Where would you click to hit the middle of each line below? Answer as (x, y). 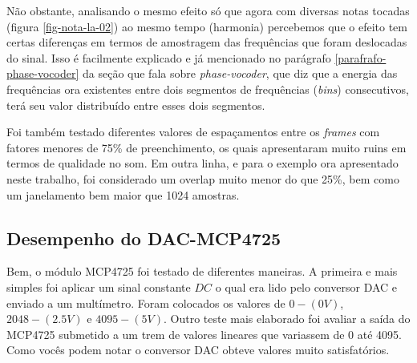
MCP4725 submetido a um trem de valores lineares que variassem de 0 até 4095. (204, 334)
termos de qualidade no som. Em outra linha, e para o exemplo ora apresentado (202, 163)
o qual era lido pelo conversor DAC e (306, 286)
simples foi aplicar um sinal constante (99, 286)
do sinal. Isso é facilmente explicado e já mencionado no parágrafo (169, 57)
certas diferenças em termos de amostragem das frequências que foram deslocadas (207, 42)
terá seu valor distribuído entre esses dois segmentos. (136, 105)
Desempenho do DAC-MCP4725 (144, 238)
